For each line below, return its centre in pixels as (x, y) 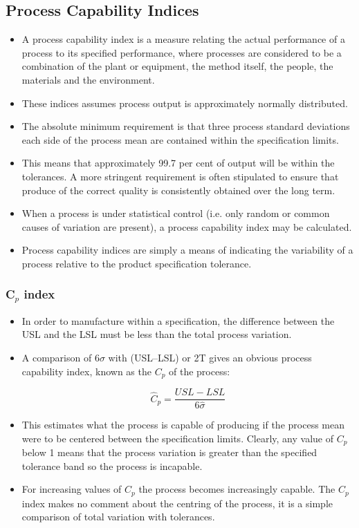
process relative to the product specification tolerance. (137, 263)
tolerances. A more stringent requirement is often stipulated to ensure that (180, 176)
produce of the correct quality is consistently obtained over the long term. (178, 190)
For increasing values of (72, 489)
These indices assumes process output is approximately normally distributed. (185, 103)
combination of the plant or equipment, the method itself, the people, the (177, 66)
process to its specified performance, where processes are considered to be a (182, 52)
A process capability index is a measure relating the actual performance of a (183, 39)
